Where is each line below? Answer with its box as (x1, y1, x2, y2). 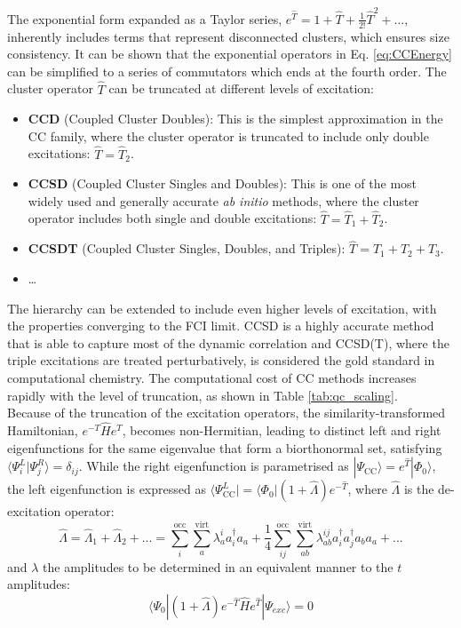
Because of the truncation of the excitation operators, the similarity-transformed (7, 403, 446, 422)
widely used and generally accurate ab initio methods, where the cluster (28, 191, 419, 210)
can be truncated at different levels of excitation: (108, 79, 374, 98)
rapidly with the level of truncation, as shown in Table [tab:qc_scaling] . (7, 386, 398, 404)
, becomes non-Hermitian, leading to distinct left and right (122, 420, 441, 439)
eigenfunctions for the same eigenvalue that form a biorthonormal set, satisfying (7, 438, 442, 457)
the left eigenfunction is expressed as (7, 480, 206, 498)
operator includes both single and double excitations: (28, 209, 317, 227)
